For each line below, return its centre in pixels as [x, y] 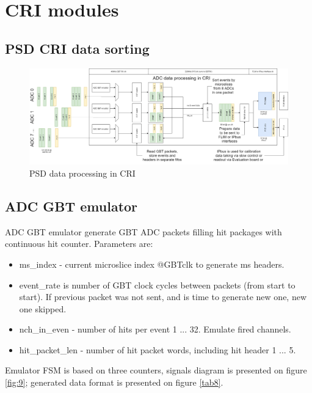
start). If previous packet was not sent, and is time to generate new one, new [163, 297]
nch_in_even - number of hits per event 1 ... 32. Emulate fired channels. [155, 329]
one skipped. [43, 308]
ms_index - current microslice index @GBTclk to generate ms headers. [152, 264]
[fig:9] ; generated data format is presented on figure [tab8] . [114, 382]
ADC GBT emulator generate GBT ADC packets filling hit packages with [143, 231]
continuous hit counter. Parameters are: [79, 244]
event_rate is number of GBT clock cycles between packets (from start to [157, 285]
